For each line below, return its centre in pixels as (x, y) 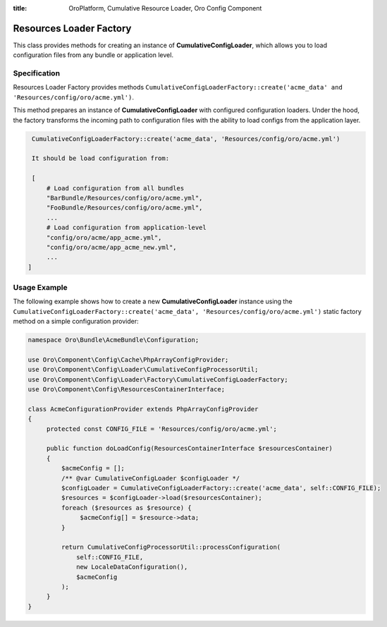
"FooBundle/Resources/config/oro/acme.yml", (124, 208)
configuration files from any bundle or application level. (93, 55)
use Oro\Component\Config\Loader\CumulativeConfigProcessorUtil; (143, 370)
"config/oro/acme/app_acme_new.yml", (111, 247)
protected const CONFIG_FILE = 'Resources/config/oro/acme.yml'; (162, 429)
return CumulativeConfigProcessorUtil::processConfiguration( (171, 547)
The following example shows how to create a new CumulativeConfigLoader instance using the (153, 302)
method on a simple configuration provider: (76, 322)
